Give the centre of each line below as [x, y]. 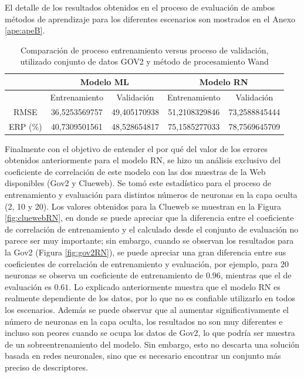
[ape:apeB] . [25, 30]
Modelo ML [104, 81]
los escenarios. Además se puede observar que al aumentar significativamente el [147, 309]
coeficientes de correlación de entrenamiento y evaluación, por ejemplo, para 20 [147, 263]
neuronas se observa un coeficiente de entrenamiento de [104, 275]
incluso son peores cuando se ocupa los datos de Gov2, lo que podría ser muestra [150, 333]
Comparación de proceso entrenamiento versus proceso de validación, [144, 50]
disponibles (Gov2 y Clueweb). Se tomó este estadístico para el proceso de [138, 183]
